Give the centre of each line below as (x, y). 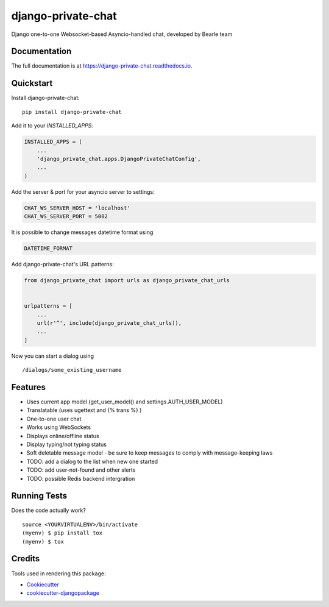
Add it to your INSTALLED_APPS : (52, 126)
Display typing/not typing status (66, 444)
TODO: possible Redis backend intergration (81, 478)
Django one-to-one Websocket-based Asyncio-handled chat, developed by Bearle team (122, 34)
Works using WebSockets (59, 427)
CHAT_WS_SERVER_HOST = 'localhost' (77, 208)
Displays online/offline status (63, 436)
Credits (26, 559)
